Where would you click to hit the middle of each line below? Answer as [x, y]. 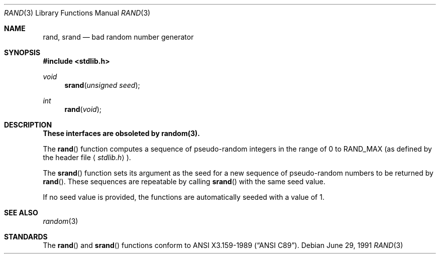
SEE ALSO [21, 213]
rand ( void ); [83, 109]
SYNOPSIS [22, 52]
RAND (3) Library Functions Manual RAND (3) [77, 13]
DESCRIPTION [28, 125]
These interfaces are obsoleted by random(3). [121, 133]
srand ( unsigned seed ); [102, 85]
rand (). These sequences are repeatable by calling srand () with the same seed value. [184, 181]
